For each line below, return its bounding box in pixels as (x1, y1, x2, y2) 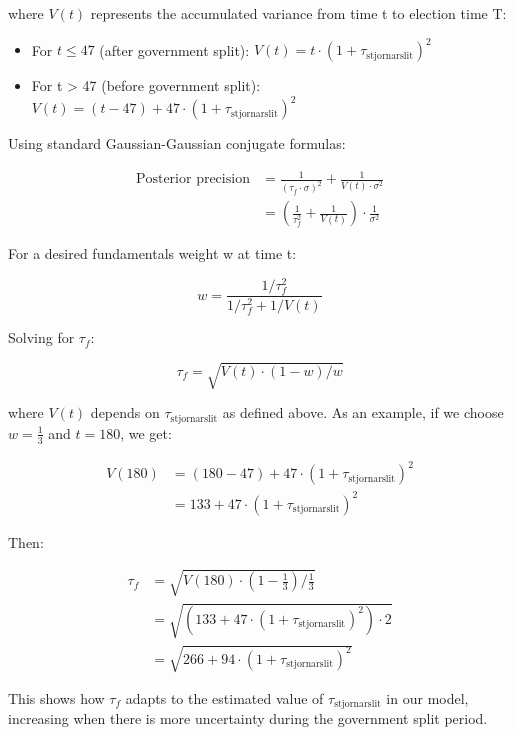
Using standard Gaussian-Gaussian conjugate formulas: (8, 133, 346, 154)
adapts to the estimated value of (125, 687, 324, 708)
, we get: (120, 422, 172, 443)
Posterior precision (135, 172, 250, 187)
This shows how (8, 687, 105, 708)
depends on (90, 402, 160, 423)
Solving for (8, 327, 75, 348)
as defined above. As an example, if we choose (222, 402, 504, 423)
